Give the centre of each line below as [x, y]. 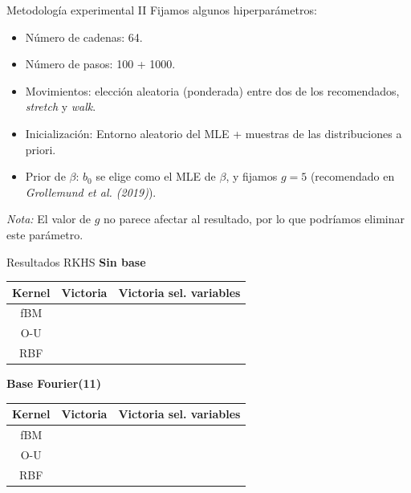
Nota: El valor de [49, 219]
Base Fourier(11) [54, 383]
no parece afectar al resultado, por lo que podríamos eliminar [254, 219]
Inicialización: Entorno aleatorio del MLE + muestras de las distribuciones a [214, 133]
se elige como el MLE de [156, 176]
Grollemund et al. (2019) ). [91, 191]
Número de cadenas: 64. [84, 37]
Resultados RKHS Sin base [76, 261]
